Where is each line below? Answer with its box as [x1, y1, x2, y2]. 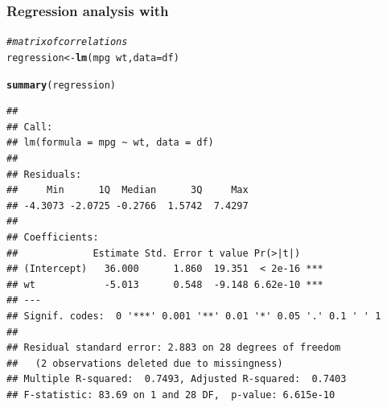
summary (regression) [6, 79, 117, 91]
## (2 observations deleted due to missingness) [6, 357, 283, 369]
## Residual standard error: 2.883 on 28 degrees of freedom [6, 342, 341, 354]
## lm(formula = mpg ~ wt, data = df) [6, 137, 214, 149]
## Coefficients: [6, 231, 99, 243]
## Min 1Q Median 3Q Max [6, 184, 249, 196]
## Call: [6, 121, 53, 133]
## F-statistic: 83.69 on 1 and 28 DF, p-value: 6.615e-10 [6, 388, 336, 401]
